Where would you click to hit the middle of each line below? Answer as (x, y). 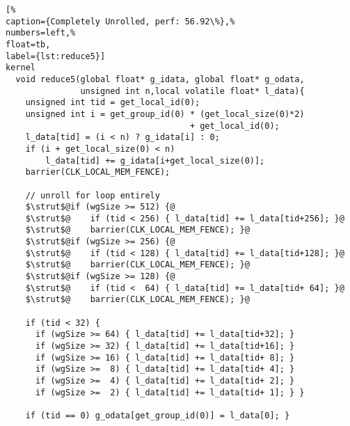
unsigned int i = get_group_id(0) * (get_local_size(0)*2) (165, 114)
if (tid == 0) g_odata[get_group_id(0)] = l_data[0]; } (158, 415)
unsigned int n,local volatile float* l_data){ (192, 91)
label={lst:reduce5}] (56, 56)
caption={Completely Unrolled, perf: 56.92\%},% (120, 21)
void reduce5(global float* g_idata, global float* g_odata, (160, 79)
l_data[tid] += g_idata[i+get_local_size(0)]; (155, 160)
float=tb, (28, 44)
